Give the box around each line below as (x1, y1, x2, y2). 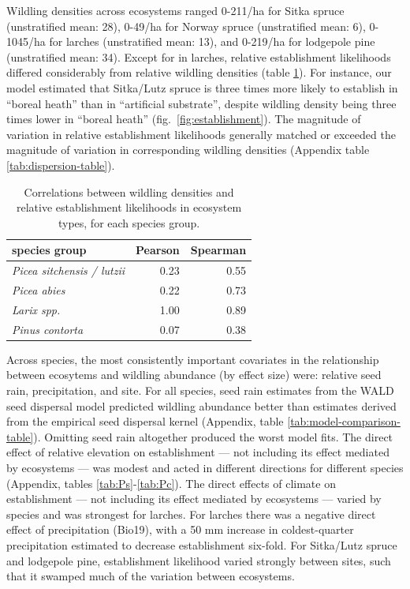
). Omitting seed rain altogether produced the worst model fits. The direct (33, 428, 393, 445)
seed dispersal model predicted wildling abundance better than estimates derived (6, 397, 397, 414)
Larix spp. (12, 301, 61, 317)
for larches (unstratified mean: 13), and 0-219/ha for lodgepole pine (49, 33, 375, 50)
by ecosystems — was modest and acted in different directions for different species (6, 459, 404, 475)
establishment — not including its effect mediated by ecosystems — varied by (6, 490, 382, 507)
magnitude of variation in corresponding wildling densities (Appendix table (6, 141, 370, 158)
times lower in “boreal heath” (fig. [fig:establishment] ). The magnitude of (6, 111, 361, 127)
